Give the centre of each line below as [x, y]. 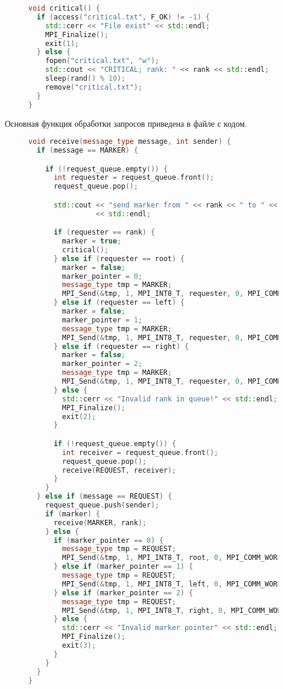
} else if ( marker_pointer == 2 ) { [123, 593]
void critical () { [64, 8]
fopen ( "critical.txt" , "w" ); [102, 61]
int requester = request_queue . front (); [134, 178]
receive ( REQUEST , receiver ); [119, 470]
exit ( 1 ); [62, 43]
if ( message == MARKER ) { [88, 150]
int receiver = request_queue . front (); [140, 452]
